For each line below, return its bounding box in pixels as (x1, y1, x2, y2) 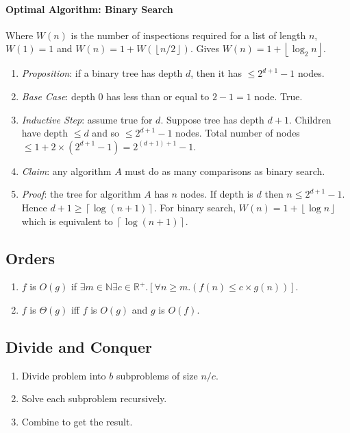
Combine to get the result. (21, 414, 133, 428)
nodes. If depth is (180, 187, 253, 201)
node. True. (254, 89, 303, 103)
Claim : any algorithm (21, 163, 112, 178)
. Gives (190, 41, 220, 56)
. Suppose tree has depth (160, 112, 264, 126)
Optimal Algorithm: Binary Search (5, 1, 173, 16)
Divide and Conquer (5, 336, 152, 357)
